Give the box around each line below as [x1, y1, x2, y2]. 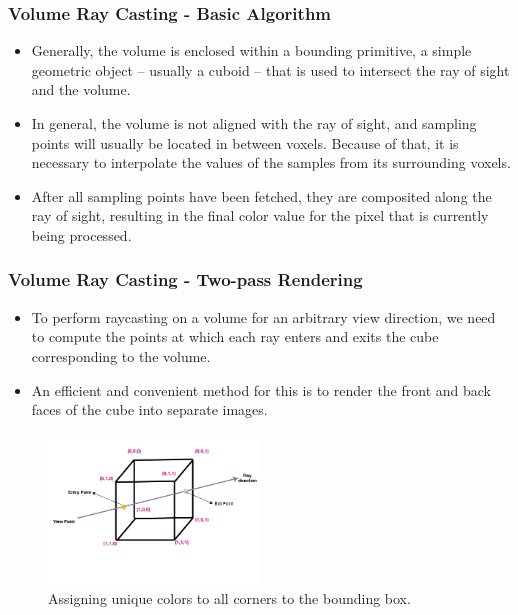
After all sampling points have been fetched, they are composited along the [31, 185, 492, 206]
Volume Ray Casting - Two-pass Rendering [8, 267, 363, 292]
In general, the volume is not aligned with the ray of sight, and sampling [31, 113, 477, 133]
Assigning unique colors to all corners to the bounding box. [48, 587, 411, 608]
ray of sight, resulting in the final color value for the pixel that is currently [31, 205, 489, 226]
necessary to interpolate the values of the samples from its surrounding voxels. [31, 152, 511, 173]
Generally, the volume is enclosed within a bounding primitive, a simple [31, 40, 472, 61]
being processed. [31, 224, 132, 245]
